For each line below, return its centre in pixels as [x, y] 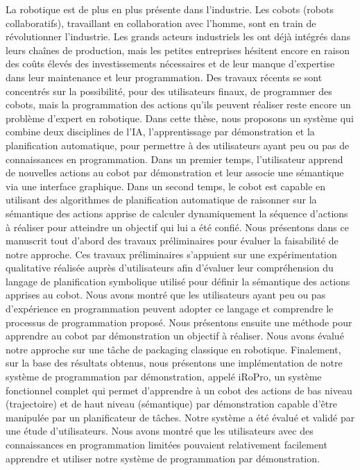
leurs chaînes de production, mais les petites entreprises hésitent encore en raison [178, 50]
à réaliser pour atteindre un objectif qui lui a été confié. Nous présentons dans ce [177, 227]
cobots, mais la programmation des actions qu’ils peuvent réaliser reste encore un [178, 104]
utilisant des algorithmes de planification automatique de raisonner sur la [161, 200]
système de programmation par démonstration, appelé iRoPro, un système [164, 377]
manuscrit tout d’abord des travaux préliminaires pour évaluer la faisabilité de [172, 241]
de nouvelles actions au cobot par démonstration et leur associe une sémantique [175, 173]
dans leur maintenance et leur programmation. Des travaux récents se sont [164, 77]
